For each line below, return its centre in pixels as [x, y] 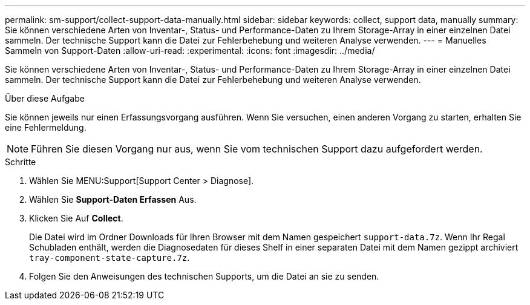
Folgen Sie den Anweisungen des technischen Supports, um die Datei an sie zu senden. [204, 276]
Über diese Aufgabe [45, 98]
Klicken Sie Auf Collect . [76, 218]
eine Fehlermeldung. [46, 127]
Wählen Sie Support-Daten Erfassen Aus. [113, 199]
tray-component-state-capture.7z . [110, 257]
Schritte [21, 162]
